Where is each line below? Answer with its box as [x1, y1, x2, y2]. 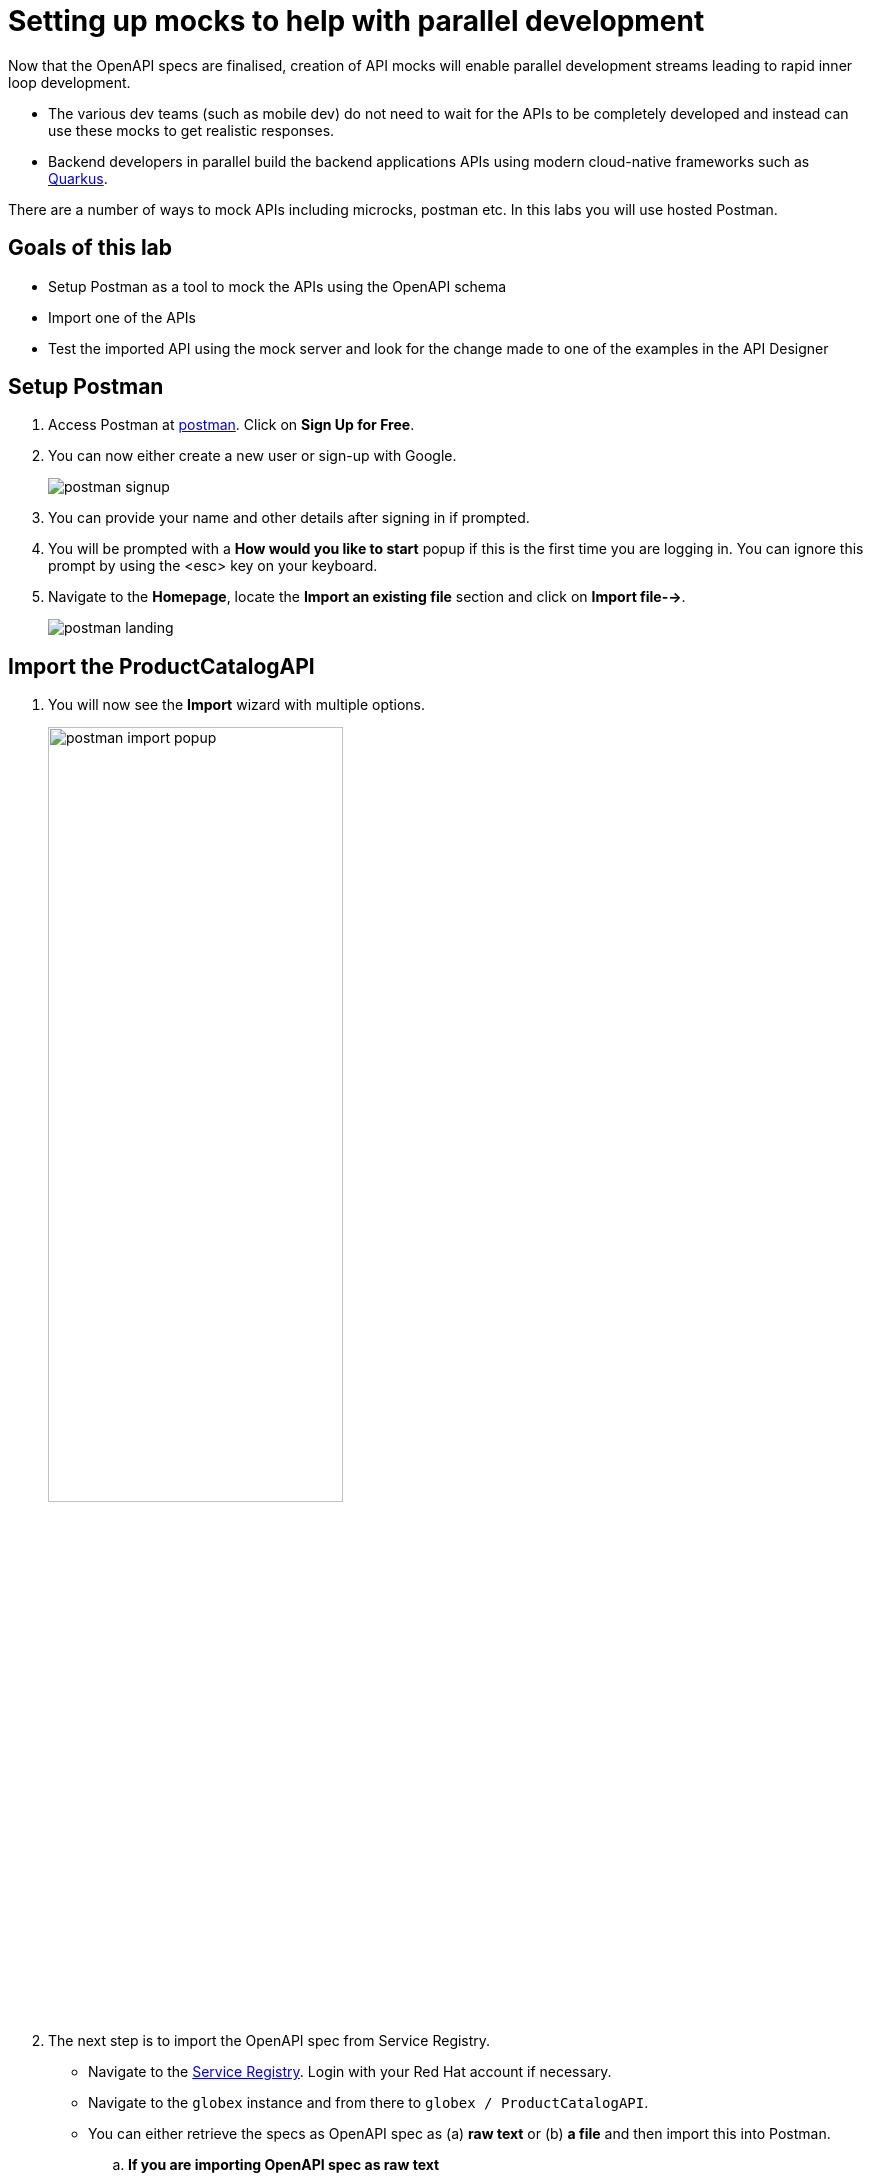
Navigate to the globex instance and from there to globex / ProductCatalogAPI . [88, 2094, 649, 2112]
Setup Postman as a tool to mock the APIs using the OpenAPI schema [48, 277, 507, 295]
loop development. [8, 73, 131, 91]
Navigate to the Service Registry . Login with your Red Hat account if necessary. [88, 2063, 612, 2081]
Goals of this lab [8, 235, 173, 261]
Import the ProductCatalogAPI [8, 653, 315, 679]
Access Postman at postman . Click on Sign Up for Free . [48, 416, 415, 434]
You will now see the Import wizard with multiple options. [48, 696, 426, 714]
